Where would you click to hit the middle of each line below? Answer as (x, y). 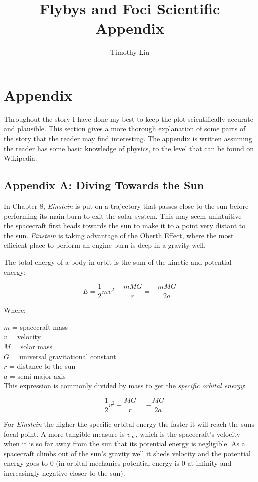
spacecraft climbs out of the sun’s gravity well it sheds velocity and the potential (128, 453)
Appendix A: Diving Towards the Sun (104, 185)
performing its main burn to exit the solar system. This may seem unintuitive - (125, 216)
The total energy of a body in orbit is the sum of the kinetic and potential (118, 262)
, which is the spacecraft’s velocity (188, 434)
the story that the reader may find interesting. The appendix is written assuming (128, 139)
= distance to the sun (42, 366)
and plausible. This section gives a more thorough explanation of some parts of (125, 129)
